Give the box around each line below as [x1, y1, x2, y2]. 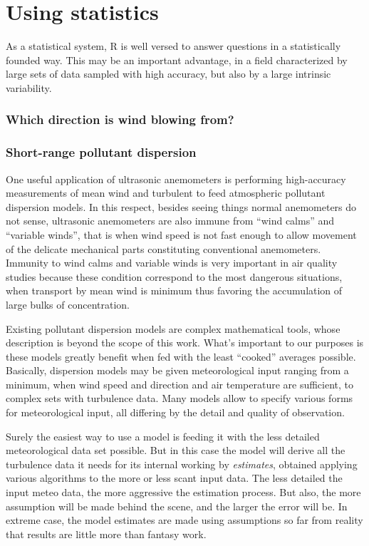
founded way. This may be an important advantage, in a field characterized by [6, 52, 348, 67]
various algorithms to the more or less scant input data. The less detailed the [6, 470, 343, 485]
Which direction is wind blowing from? [6, 110, 234, 128]
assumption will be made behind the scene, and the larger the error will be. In [6, 498, 348, 513]
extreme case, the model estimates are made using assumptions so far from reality [6, 512, 363, 527]
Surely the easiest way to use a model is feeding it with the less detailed [6, 428, 320, 443]
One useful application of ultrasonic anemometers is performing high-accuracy [6, 171, 346, 186]
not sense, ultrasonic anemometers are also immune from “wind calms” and [6, 213, 335, 228]
